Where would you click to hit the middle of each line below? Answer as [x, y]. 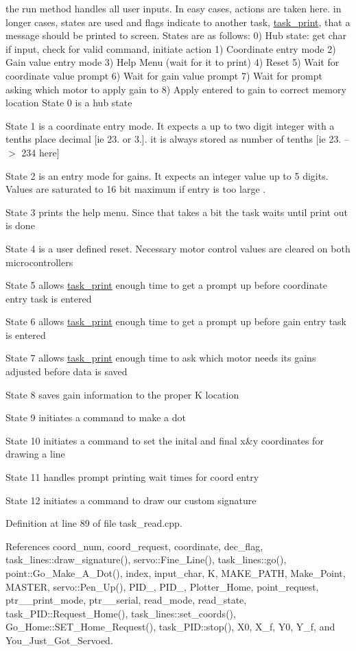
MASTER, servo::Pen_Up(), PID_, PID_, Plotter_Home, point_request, [162, 586]
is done [20, 225]
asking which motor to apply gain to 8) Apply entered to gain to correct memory [176, 89]
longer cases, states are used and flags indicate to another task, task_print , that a [178, 22]
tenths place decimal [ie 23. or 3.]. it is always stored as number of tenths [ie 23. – [178, 139]
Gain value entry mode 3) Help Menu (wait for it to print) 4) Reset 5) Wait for [173, 62]
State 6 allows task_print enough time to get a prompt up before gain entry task [176, 321]
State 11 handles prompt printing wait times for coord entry [132, 477]
